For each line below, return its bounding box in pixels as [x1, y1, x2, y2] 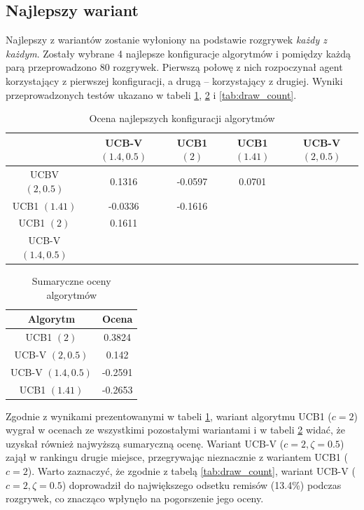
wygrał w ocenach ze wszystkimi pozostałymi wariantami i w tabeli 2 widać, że [6, 422, 345, 437]
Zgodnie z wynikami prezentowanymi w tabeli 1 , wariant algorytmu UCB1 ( [6, 408, 332, 423]
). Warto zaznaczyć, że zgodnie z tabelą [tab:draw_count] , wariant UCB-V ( [27, 464, 356, 478]
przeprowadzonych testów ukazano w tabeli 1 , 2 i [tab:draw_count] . [6, 87, 297, 102]
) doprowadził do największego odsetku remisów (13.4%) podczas [62, 477, 342, 492]
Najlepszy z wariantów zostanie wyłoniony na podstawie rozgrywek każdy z [6, 32, 327, 47]
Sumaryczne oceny [31, 274, 111, 288]
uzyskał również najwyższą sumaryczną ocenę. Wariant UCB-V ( [6, 436, 284, 450]
